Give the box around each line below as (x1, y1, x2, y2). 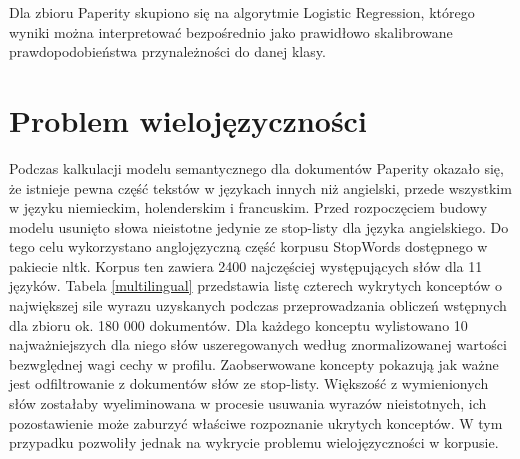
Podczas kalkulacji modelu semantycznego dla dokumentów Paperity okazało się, (9, 157, 504, 178)
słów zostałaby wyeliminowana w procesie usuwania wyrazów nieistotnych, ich (9, 393, 487, 414)
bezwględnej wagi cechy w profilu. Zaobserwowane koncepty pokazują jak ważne (9, 353, 499, 374)
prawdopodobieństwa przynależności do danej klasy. (9, 41, 326, 62)
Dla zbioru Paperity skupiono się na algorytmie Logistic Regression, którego (9, 2, 475, 22)
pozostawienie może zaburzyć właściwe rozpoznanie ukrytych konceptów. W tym (9, 412, 503, 433)
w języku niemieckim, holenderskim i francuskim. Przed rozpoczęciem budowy (9, 197, 488, 218)
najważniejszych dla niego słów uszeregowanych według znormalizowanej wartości (9, 334, 507, 355)
